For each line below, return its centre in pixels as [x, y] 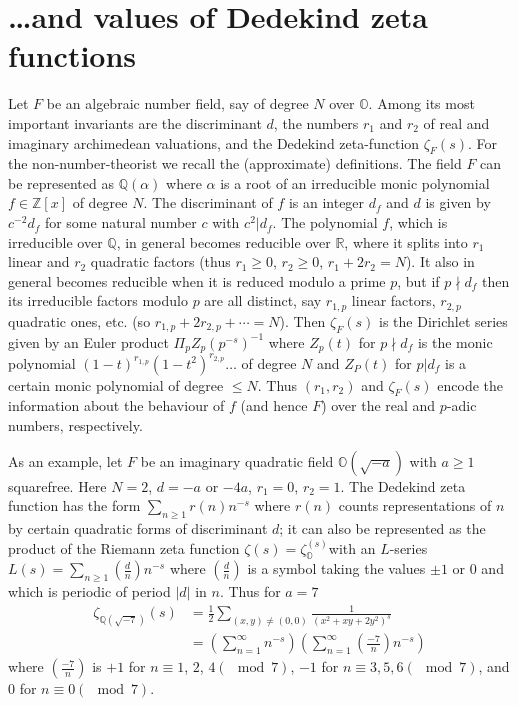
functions [72, 55]
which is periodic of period [89, 591]
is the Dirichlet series [443, 320]
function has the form [74, 505]
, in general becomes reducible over [223, 241]
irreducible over [55, 241]
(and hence [274, 405]
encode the [470, 384]
